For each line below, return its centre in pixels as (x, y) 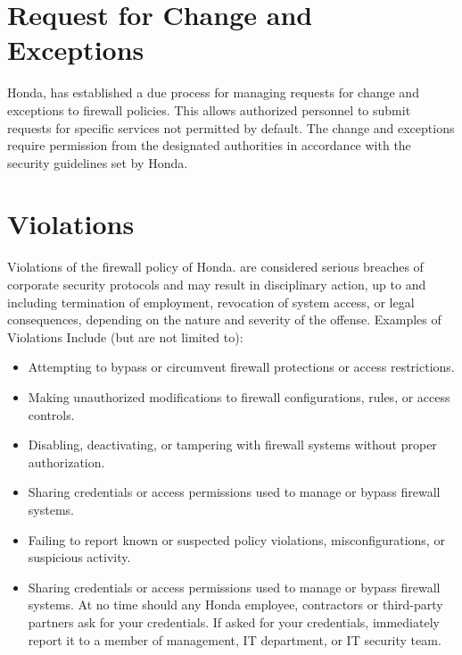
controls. (51, 414)
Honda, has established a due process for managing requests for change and (213, 92)
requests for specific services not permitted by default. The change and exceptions (231, 127)
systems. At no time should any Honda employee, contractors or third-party (235, 605)
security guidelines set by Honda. (98, 162)
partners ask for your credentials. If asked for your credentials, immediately (234, 621)
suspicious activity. (79, 557)
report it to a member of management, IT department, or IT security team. (235, 639)
